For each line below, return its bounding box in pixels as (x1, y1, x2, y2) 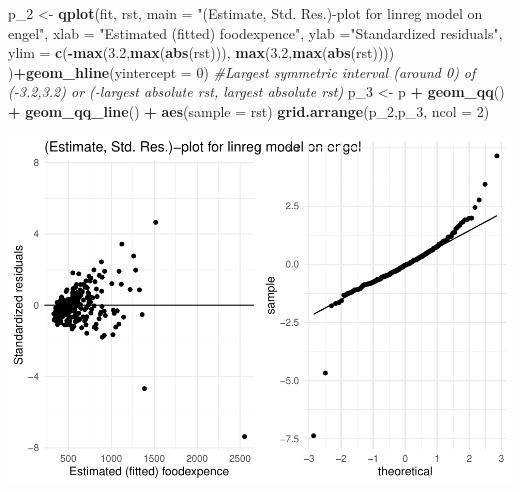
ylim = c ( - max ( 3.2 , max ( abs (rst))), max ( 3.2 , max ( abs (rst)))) (8, 42, 395, 63)
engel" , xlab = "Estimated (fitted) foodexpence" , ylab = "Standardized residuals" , (8, 22, 503, 43)
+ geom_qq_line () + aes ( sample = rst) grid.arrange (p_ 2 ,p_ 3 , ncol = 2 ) (8, 100, 490, 121)
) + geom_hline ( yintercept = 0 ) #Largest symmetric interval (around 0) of (8, 61, 476, 82)
